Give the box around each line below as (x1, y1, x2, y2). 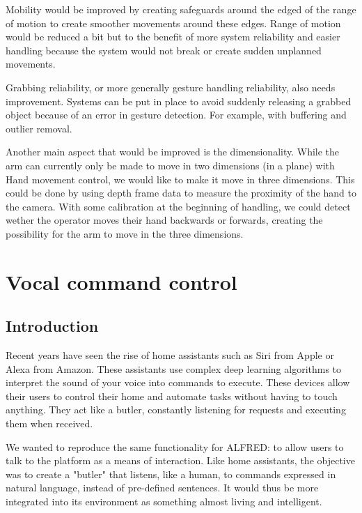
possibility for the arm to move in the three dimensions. (6, 226, 244, 240)
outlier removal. (6, 121, 72, 135)
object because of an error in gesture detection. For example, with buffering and (6, 107, 347, 122)
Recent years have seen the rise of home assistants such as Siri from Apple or (6, 348, 334, 362)
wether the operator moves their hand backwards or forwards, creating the (6, 213, 323, 227)
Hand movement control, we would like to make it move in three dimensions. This (6, 171, 355, 186)
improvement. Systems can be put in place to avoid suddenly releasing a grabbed (6, 93, 352, 108)
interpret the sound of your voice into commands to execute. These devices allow (6, 375, 350, 390)
